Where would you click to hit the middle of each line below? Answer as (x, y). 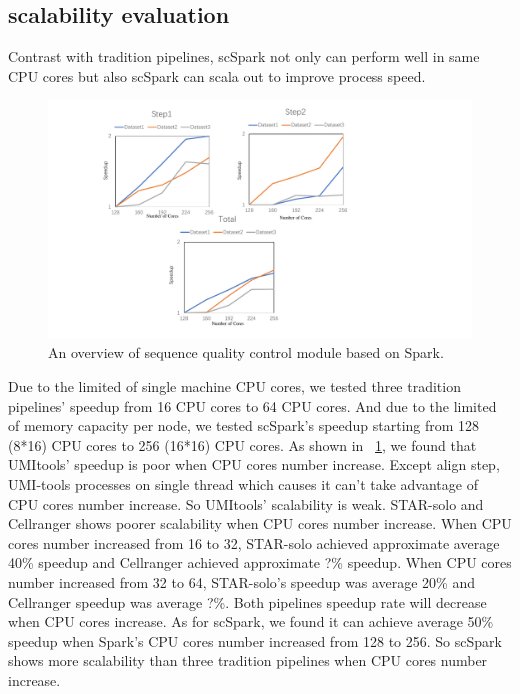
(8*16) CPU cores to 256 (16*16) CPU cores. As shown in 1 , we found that (242, 444)
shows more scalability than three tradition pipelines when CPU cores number (248, 660)
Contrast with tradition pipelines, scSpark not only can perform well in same (244, 56)
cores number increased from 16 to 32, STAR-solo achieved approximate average (254, 542)
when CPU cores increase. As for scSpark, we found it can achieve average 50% (251, 621)
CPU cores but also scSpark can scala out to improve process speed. (217, 75)
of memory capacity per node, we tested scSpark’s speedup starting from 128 (244, 425)
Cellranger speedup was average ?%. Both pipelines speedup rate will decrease (247, 601)
